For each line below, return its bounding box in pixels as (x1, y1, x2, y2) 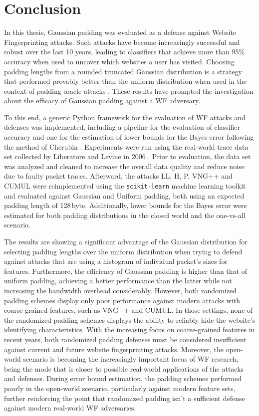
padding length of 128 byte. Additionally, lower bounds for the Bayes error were (4, 200, 247, 210)
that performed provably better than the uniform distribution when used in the (4, 76, 247, 86)
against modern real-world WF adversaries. (4, 403, 136, 413)
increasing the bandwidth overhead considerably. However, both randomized (4, 285, 237, 296)
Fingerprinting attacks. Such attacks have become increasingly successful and (4, 36, 240, 47)
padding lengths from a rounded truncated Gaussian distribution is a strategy (4, 66, 242, 76)
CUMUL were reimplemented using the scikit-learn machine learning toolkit (4, 181, 246, 191)
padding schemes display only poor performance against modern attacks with (4, 295, 241, 305)
